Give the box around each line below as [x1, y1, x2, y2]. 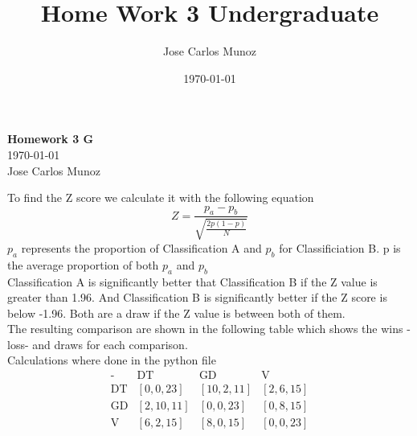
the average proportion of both [7, 256, 159, 273]
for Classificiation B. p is [279, 239, 401, 256]
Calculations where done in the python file [7, 352, 216, 368]
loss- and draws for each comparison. [7, 335, 188, 352]
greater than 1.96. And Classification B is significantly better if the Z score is [7, 289, 387, 306]
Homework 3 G [7, 130, 94, 147]
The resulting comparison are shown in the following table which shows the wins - [7, 320, 411, 337]
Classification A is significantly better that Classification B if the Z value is [7, 273, 378, 290]
